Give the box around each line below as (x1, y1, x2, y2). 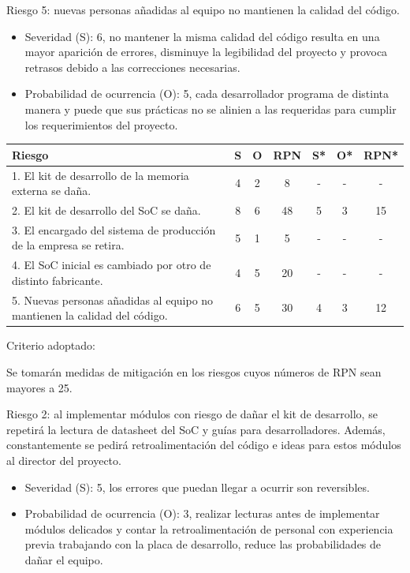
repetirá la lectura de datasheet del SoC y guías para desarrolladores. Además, (6, 421, 386, 437)
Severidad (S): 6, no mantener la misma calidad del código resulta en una (24, 28, 380, 44)
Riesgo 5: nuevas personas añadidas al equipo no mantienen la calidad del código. (6, 2, 400, 17)
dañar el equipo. (24, 551, 103, 567)
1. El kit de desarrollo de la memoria (12, 167, 189, 183)
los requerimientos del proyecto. (24, 116, 178, 133)
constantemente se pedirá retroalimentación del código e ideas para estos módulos (6, 436, 401, 453)
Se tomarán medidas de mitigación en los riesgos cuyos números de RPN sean (6, 363, 382, 380)
